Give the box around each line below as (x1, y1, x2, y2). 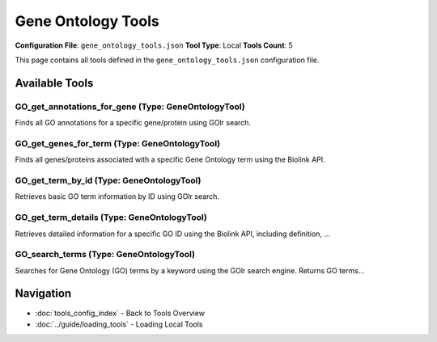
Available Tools (15, 76, 94, 90)
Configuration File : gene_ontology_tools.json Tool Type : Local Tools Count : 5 (15, 40, 293, 50)
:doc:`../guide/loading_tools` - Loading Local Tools (35, 319, 203, 329)
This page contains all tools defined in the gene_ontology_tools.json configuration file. (15, 55, 320, 65)
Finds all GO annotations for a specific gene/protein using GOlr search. (15, 118, 251, 128)
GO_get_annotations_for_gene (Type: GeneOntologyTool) (15, 101, 246, 112)
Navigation (15, 287, 72, 301)
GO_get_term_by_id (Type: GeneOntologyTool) (15, 175, 202, 186)
